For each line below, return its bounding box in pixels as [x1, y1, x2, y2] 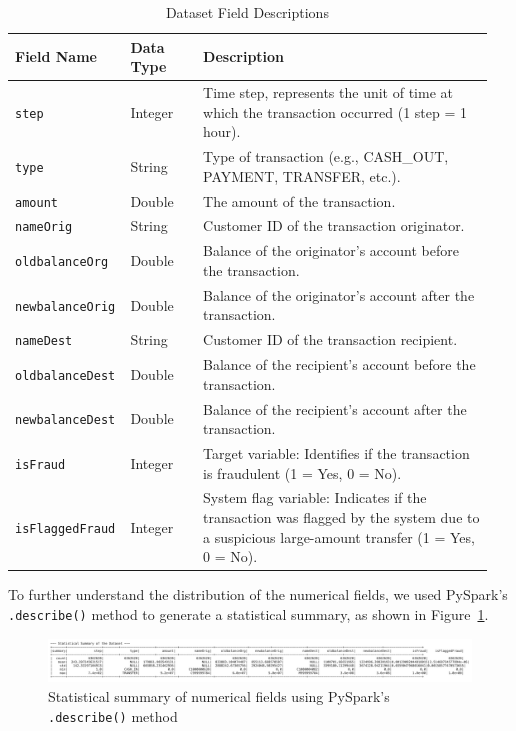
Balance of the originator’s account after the [203, 284, 475, 305]
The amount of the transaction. [203, 190, 396, 211]
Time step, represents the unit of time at [203, 82, 453, 103]
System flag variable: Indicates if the [203, 487, 427, 508]
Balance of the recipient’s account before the [203, 354, 476, 375]
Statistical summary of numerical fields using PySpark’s [48, 686, 390, 707]
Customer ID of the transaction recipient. [203, 329, 458, 350]
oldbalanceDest [15, 368, 116, 383]
